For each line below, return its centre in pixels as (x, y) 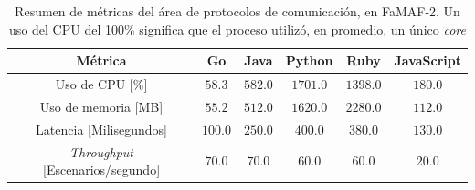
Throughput (101, 151)
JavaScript (427, 60)
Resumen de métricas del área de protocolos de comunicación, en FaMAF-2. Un (237, 11)
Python (309, 60)
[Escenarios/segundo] (102, 170)
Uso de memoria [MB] (101, 106)
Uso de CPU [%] (101, 84)
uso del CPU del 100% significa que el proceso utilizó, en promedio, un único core (237, 29)
